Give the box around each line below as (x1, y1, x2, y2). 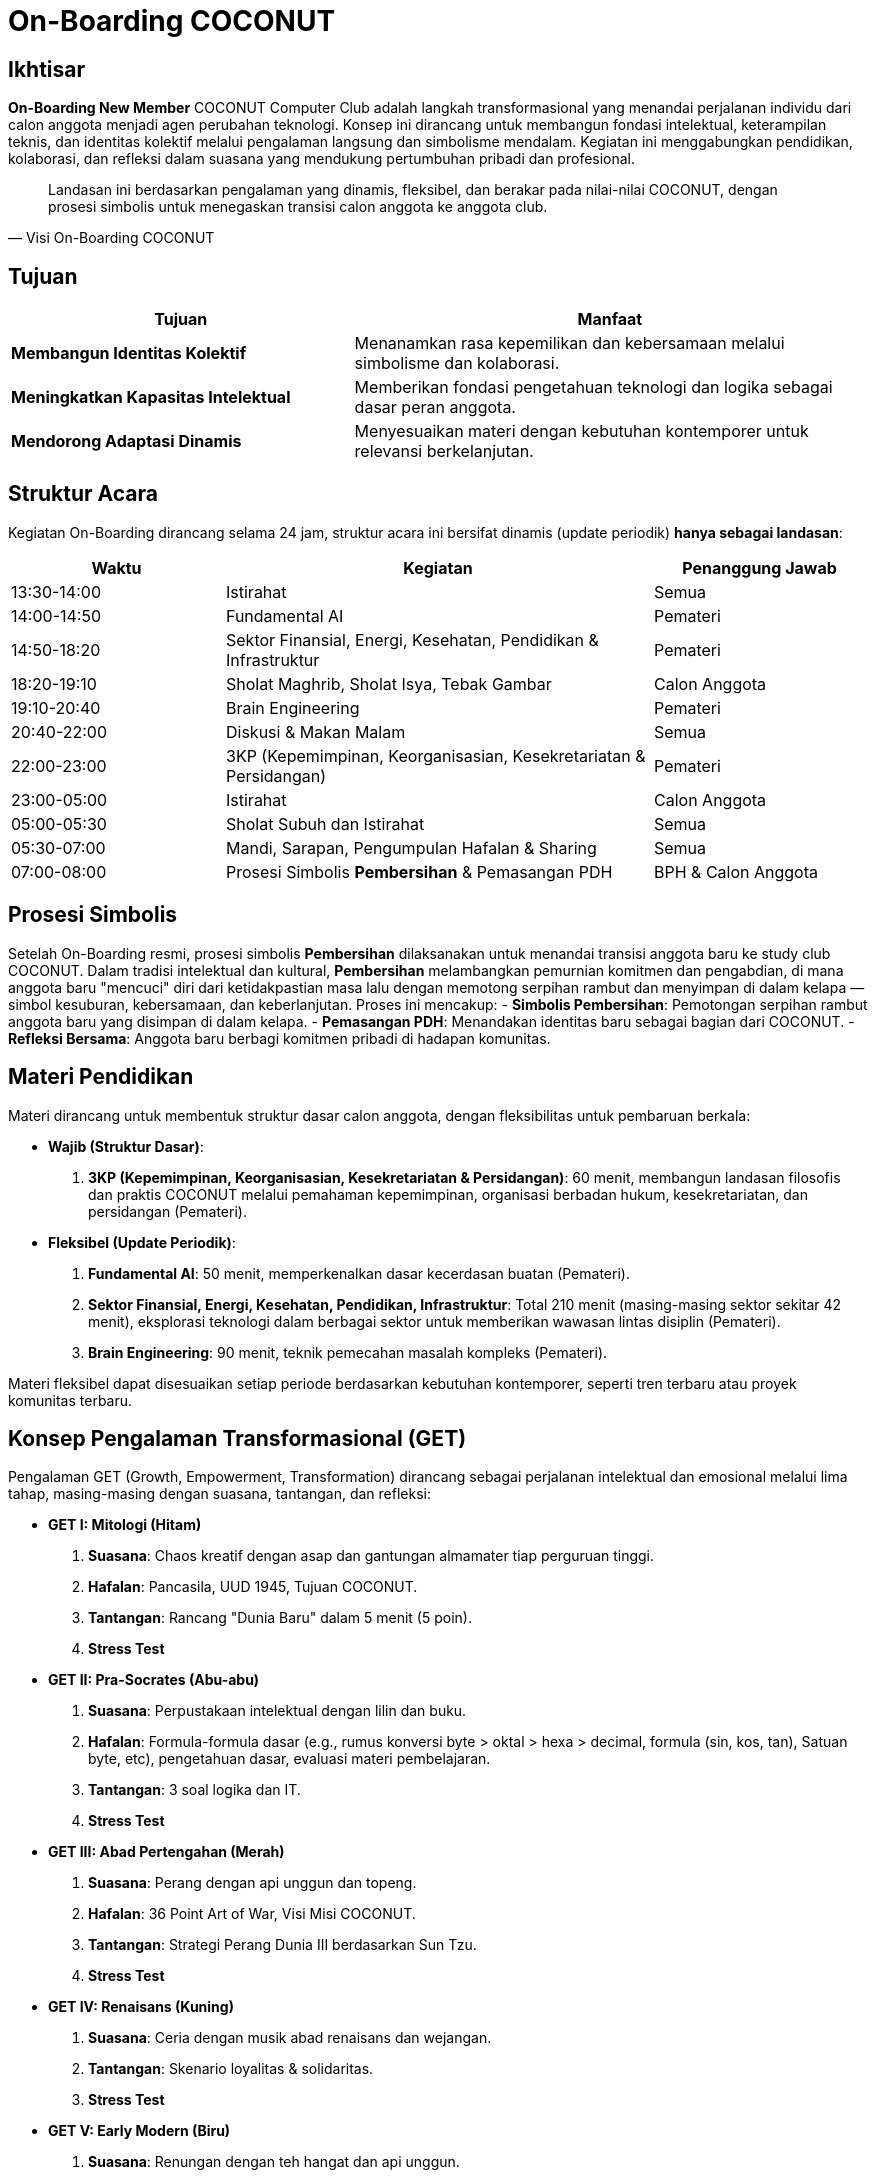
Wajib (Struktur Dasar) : (48, 1137, 204, 1155)
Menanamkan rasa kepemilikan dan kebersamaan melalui (354, 333, 785, 354)
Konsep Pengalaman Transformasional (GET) (8, 1425, 467, 1451)
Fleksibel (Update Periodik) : (48, 1233, 236, 1251)
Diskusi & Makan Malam (226, 721, 406, 742)
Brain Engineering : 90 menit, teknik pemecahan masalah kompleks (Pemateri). (88, 1343, 608, 1361)
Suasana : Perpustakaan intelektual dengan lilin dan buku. (88, 1702, 467, 1720)
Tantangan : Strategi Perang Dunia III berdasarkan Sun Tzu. (88, 1936, 477, 1954)
